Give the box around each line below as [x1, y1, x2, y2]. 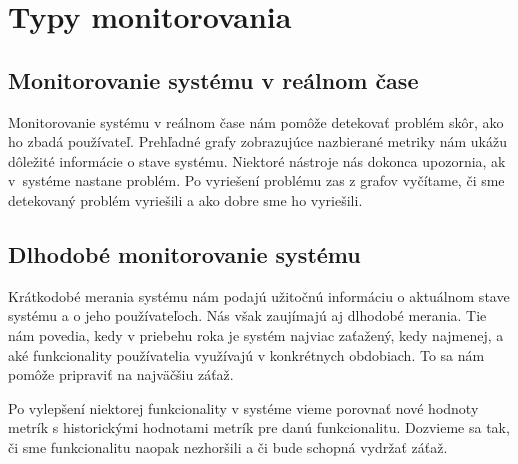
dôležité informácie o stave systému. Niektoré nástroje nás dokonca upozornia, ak [8, 150, 506, 171]
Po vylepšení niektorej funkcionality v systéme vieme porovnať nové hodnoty [8, 397, 479, 418]
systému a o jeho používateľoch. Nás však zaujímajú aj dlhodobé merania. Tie [8, 305, 487, 326]
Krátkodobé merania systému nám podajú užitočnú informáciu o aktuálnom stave [8, 285, 510, 306]
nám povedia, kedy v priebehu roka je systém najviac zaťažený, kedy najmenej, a [8, 324, 504, 345]
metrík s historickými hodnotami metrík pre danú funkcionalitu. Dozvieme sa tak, [8, 417, 510, 438]
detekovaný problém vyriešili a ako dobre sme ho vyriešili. [8, 189, 363, 210]
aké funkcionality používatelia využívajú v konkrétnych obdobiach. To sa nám [8, 344, 485, 365]
